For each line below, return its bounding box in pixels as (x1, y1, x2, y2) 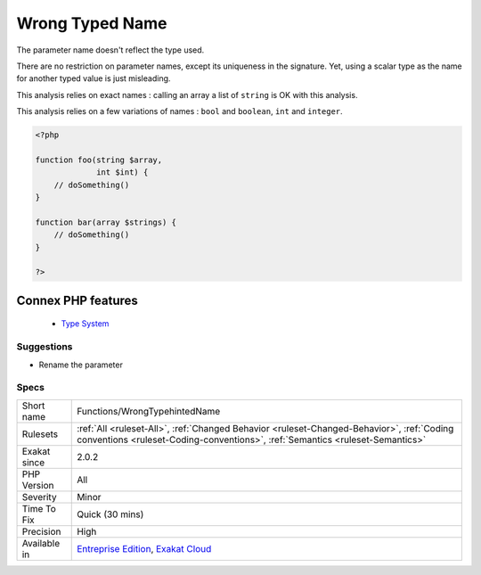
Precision (21, 525, 61, 538)
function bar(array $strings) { (35, 217, 177, 227)
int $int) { (96, 168, 149, 177)
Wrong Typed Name (16, 13, 167, 33)
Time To (21, 502, 57, 514)
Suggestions (16, 341, 73, 353)
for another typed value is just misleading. (16, 73, 171, 84)
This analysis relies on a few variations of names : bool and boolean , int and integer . (16, 106, 343, 117)
